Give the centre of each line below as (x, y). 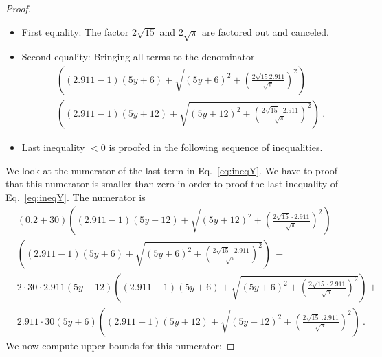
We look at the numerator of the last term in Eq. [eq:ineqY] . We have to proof (172, 170)
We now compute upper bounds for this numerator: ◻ (120, 345)
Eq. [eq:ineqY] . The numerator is (76, 197)
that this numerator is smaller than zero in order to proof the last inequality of (172, 184)
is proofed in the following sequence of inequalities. (216, 147)
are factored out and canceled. (266, 31)
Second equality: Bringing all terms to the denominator (138, 57)
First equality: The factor (75, 31)
